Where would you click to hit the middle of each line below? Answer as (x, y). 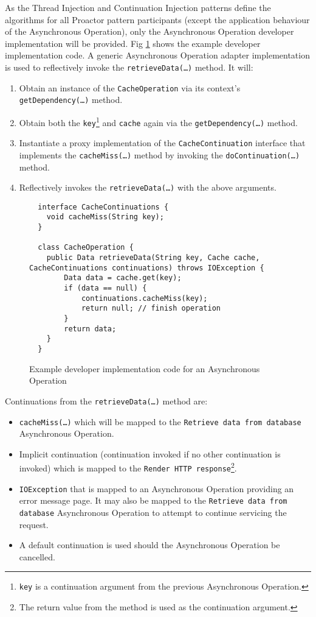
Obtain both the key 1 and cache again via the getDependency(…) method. (158, 121)
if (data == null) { (105, 288)
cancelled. (37, 556)
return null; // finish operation (151, 308)
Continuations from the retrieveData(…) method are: (106, 400)
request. (34, 524)
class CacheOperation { (86, 248)
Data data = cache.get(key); (123, 278)
